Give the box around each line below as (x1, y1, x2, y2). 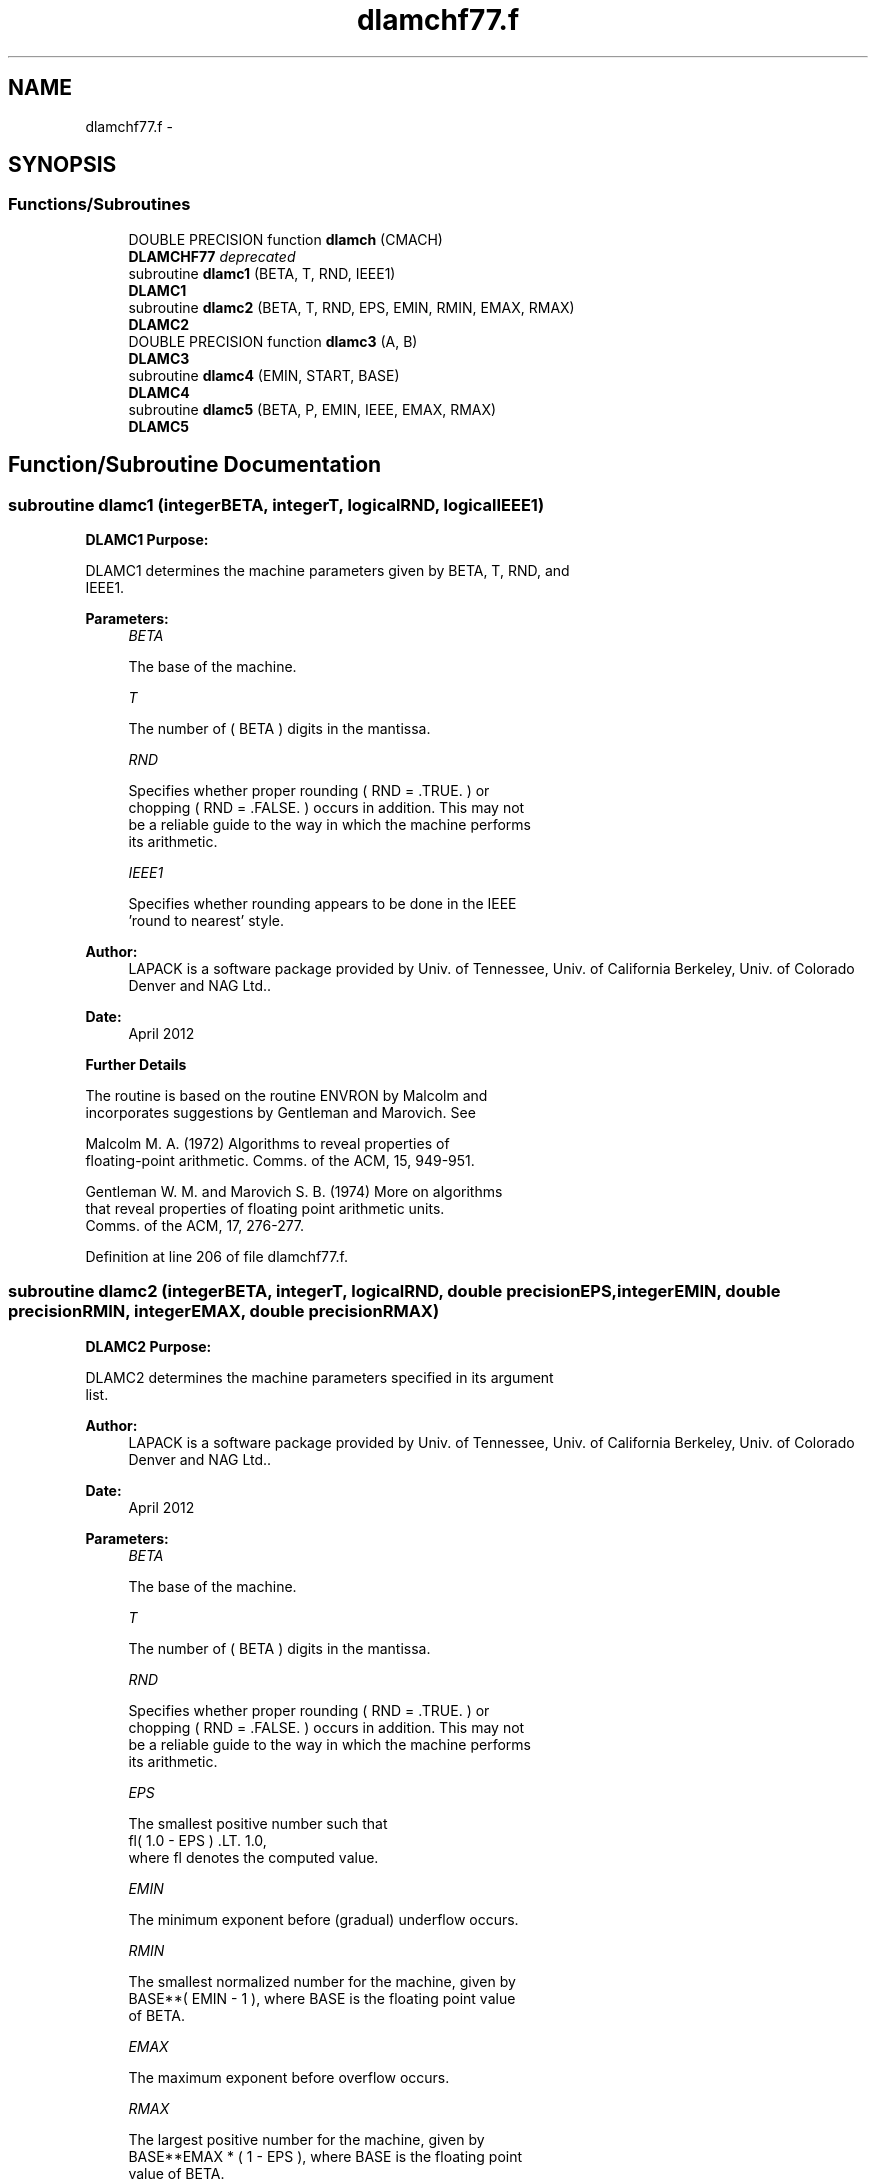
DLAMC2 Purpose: (85, 1337, 212, 1355)
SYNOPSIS (8, 152, 117, 178)
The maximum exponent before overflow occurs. (128, 2068, 450, 2086)
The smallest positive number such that (128, 1814, 388, 1832)
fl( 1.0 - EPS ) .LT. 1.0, (128, 1831, 267, 1849)
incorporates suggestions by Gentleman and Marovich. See (85, 1104, 476, 1122)
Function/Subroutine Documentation (8, 452, 382, 478)
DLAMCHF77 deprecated (128, 247, 296, 265)
